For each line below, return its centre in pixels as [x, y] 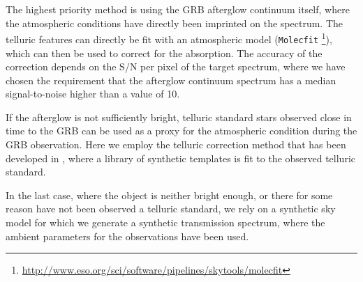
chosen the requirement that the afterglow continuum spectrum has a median [171, 80]
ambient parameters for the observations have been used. [127, 236]
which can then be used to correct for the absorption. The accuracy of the [164, 53]
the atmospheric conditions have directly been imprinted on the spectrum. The [174, 23]
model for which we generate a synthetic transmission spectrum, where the [165, 222]
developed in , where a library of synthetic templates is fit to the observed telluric [181, 158]
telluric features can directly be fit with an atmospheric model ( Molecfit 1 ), [169, 38]
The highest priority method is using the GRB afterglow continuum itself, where [178, 9]
